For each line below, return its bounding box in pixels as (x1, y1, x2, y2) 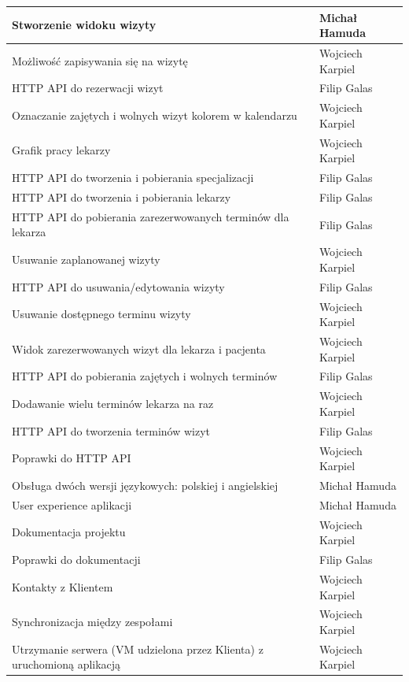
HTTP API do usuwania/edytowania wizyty (12, 278, 225, 295)
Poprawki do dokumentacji (12, 551, 141, 568)
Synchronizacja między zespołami (12, 613, 173, 630)
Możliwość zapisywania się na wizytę (12, 52, 188, 69)
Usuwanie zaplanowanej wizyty (12, 251, 160, 268)
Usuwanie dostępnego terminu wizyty (12, 306, 191, 322)
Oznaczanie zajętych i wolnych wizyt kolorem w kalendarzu (12, 107, 297, 124)
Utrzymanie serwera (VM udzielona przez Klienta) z (12, 640, 263, 657)
